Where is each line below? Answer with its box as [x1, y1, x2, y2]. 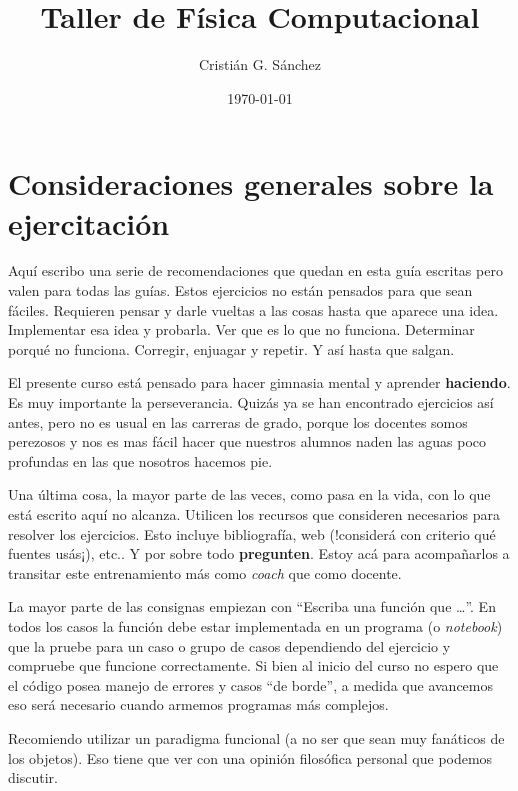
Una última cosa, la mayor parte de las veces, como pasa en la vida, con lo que [8, 484, 491, 505]
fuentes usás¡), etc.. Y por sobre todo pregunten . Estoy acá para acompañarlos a [8, 543, 510, 564]
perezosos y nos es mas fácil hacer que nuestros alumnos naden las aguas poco [8, 431, 486, 452]
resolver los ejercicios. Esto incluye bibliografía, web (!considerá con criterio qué [8, 523, 496, 544]
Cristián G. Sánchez [199, 54, 321, 75]
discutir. [8, 767, 58, 788]
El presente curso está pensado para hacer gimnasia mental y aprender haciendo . [8, 372, 511, 393]
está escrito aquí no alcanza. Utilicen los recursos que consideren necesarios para [8, 503, 500, 524]
